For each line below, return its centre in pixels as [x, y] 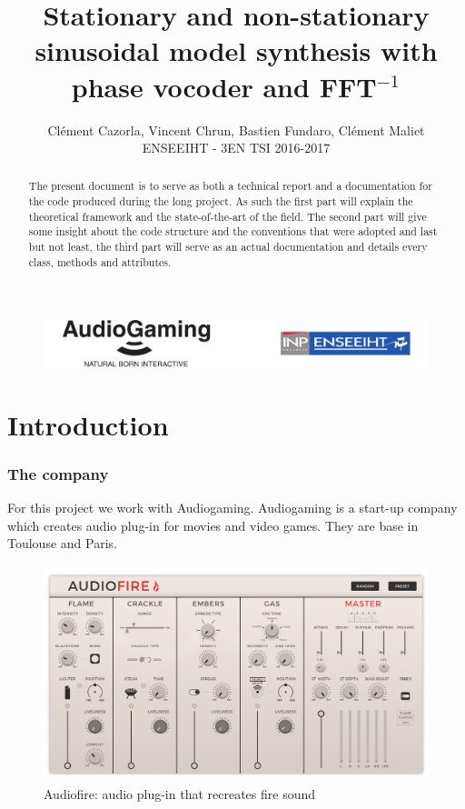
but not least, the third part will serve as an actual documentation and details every [228, 247]
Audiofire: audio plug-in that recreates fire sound [180, 793]
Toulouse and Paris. [62, 543]
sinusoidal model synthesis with [236, 50]
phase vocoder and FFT [224, 86]
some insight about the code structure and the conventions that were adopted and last [233, 231]
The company [58, 473]
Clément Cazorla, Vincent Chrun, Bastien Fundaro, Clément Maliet [236, 130]
